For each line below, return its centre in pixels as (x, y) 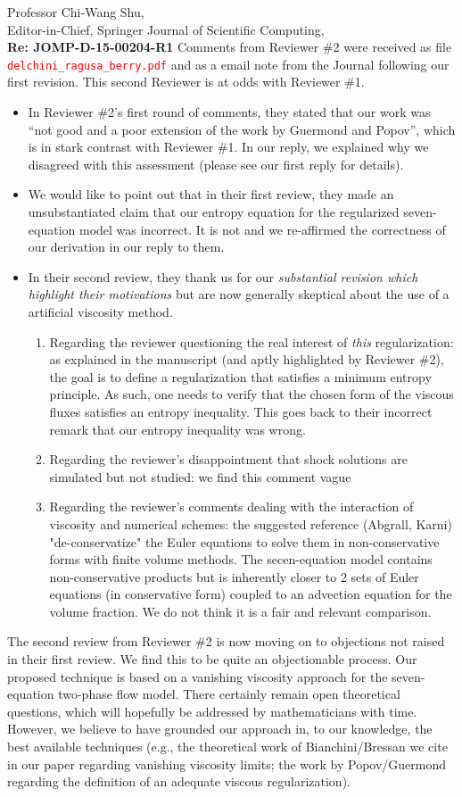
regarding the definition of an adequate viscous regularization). (179, 781)
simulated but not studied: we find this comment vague (200, 476)
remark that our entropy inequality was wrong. (177, 429)
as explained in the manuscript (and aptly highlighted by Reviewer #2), (247, 359)
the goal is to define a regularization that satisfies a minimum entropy (240, 376)
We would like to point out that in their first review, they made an (211, 194)
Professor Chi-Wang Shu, (76, 12)
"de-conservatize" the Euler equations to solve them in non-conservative (244, 541)
